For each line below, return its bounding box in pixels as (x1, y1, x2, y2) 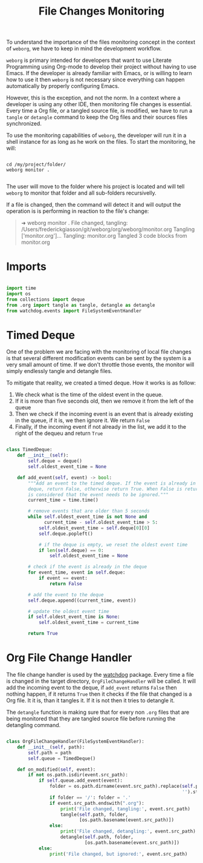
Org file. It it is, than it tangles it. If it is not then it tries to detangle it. (6, 697, 175, 704)
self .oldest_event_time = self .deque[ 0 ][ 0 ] (38, 525, 150, 531)
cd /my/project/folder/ (6, 162, 66, 168)
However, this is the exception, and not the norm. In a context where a (6, 94, 181, 101)
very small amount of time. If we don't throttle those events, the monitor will (6, 361, 195, 368)
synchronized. (6, 120, 42, 127)
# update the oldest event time (28, 608, 110, 614)
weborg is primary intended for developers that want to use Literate (6, 56, 172, 64)
